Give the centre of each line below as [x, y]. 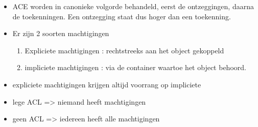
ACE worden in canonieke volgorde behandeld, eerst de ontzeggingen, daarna [133, 6]
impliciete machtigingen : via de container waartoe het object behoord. [135, 67]
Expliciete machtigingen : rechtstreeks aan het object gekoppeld [124, 50]
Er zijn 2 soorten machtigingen [61, 33]
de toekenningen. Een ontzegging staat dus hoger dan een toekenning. [122, 16]
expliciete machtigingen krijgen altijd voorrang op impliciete [107, 84]
